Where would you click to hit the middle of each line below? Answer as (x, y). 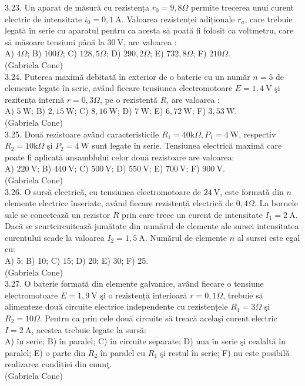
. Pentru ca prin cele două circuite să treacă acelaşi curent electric (158, 318)
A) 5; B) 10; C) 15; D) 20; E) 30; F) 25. (77, 261)
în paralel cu (123, 352)
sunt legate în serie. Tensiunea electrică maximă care (187, 145)
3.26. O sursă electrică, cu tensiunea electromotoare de (103, 191)
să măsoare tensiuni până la (55, 41)
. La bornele (276, 203)
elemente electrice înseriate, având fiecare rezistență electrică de (119, 203)
